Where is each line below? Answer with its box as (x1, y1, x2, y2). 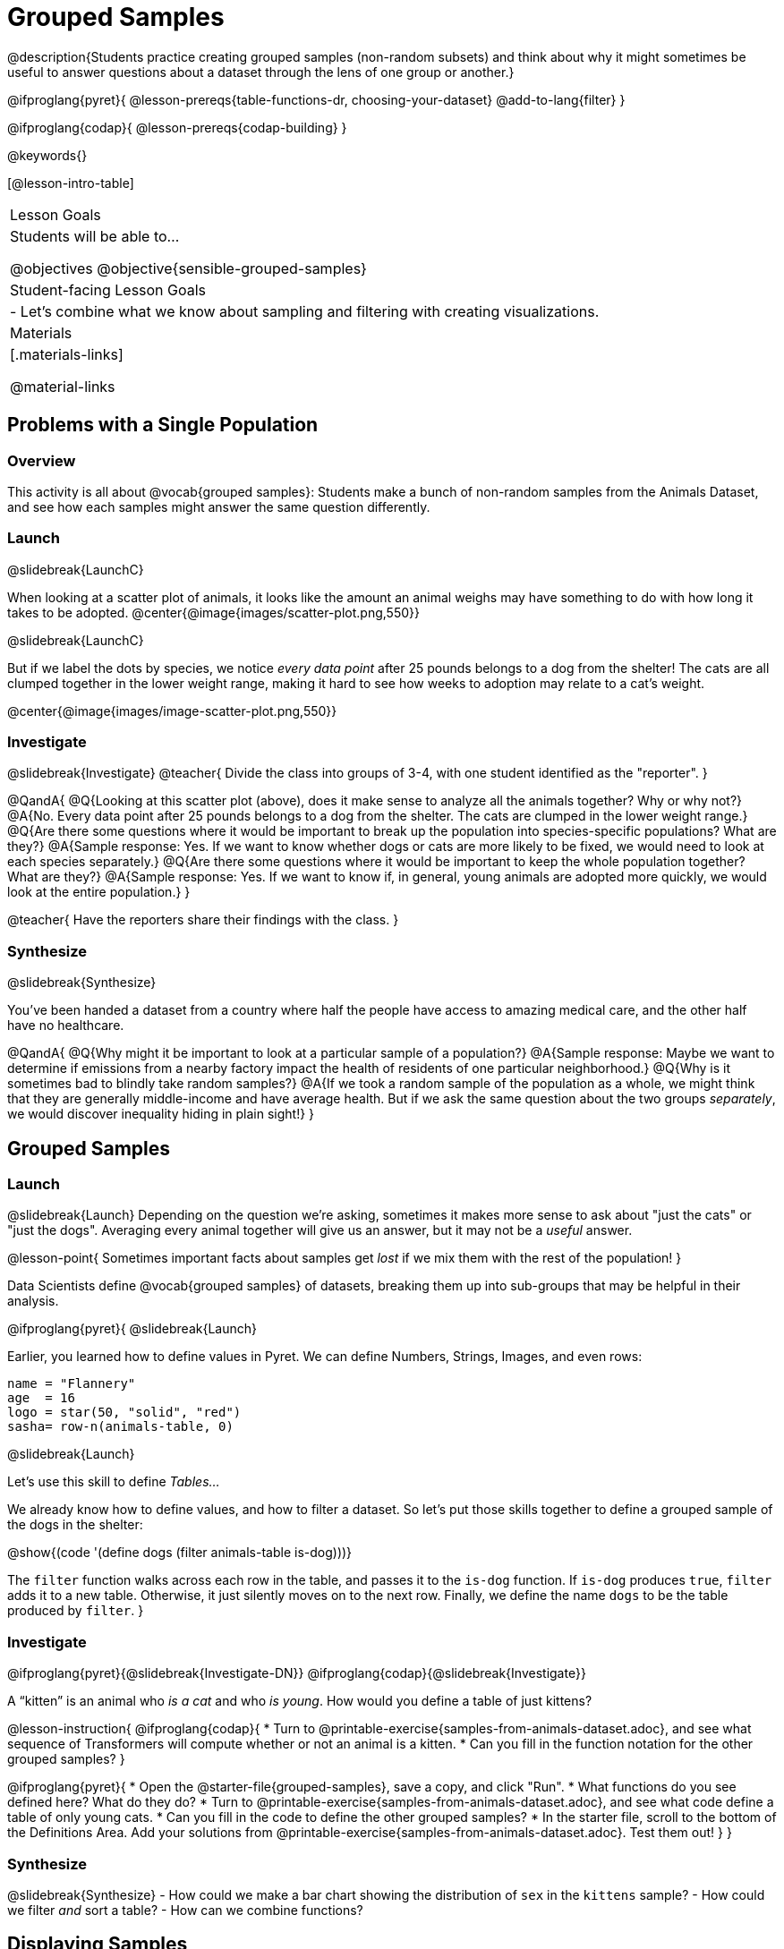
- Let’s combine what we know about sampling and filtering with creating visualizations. (10, 302, 600, 320)
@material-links (10, 377, 115, 396)
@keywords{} (7, 147, 88, 163)
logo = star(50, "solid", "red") (7, 1405, 242, 1420)
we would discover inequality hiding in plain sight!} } (7, 1106, 315, 1122)
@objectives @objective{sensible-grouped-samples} (10, 259, 367, 277)
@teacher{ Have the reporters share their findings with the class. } (7, 912, 399, 928)
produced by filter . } (7, 1603, 144, 1619)
